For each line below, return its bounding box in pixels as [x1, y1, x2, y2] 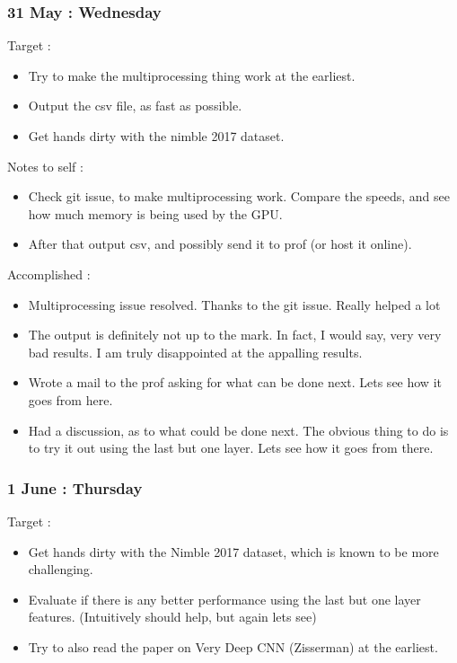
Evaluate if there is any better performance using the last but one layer [28, 589, 421, 608]
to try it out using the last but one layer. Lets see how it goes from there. [28, 438, 434, 457]
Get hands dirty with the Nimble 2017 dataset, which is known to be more [28, 542, 439, 561]
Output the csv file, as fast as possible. [28, 96, 242, 115]
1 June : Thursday [7, 476, 143, 499]
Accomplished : [7, 264, 91, 283]
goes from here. [28, 390, 113, 409]
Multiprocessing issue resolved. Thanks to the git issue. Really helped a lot [28, 295, 441, 314]
